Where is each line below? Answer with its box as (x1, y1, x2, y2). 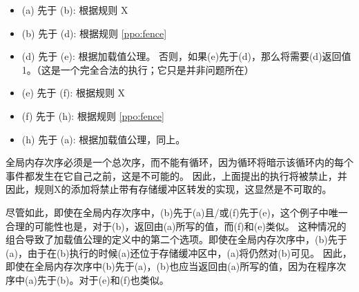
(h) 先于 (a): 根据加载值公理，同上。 (21, 132, 186, 146)
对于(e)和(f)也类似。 (79, 272, 169, 286)
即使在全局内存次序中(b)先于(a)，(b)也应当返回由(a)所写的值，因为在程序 (6, 259, 337, 273)
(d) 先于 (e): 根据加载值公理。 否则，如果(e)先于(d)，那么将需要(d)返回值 (21, 49, 351, 63)
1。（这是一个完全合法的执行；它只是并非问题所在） (21, 62, 254, 76)
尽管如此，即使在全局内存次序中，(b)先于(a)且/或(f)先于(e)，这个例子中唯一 (6, 205, 348, 219)
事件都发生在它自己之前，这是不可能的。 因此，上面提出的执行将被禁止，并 (6, 168, 347, 182)
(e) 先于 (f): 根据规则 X (21, 85, 126, 100)
